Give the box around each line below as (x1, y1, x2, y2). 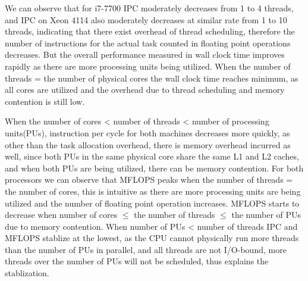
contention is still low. (5, 95, 85, 107)
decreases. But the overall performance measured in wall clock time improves (5, 48, 285, 61)
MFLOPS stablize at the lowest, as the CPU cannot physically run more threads (5, 232, 299, 244)
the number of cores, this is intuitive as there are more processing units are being (5, 185, 301, 197)
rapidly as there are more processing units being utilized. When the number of (5, 60, 291, 72)
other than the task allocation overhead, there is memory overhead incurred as (5, 138, 291, 151)
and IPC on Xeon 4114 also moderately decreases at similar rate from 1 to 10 (5, 13, 287, 26)
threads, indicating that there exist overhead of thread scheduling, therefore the (5, 25, 295, 38)
